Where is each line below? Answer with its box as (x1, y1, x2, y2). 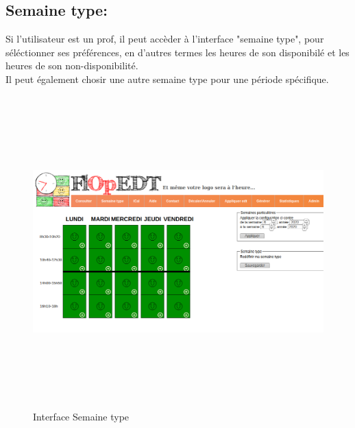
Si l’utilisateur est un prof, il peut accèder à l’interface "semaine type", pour (5, 32, 324, 46)
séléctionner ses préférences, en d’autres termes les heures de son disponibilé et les (5, 45, 350, 59)
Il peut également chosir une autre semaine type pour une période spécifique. (5, 71, 329, 86)
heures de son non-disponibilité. (5, 58, 138, 73)
